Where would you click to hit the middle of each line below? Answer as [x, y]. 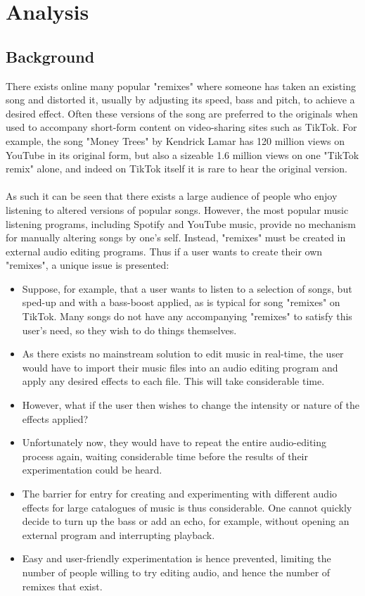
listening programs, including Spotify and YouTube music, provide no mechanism [181, 223]
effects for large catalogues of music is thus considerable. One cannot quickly [187, 507]
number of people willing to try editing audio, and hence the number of [176, 572]
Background [50, 56]
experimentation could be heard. [92, 470]
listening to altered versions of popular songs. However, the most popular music [177, 209]
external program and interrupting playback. [119, 534]
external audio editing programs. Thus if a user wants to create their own [164, 251]
